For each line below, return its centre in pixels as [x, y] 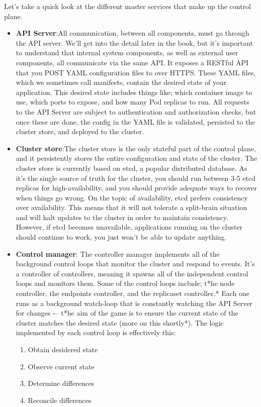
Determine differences [61, 383]
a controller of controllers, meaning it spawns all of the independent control [132, 273]
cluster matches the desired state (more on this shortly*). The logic [120, 322]
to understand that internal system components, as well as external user [127, 53]
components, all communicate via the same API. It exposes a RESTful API [132, 62]
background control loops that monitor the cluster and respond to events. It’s [135, 264]
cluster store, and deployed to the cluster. [80, 131]
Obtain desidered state [63, 349]
